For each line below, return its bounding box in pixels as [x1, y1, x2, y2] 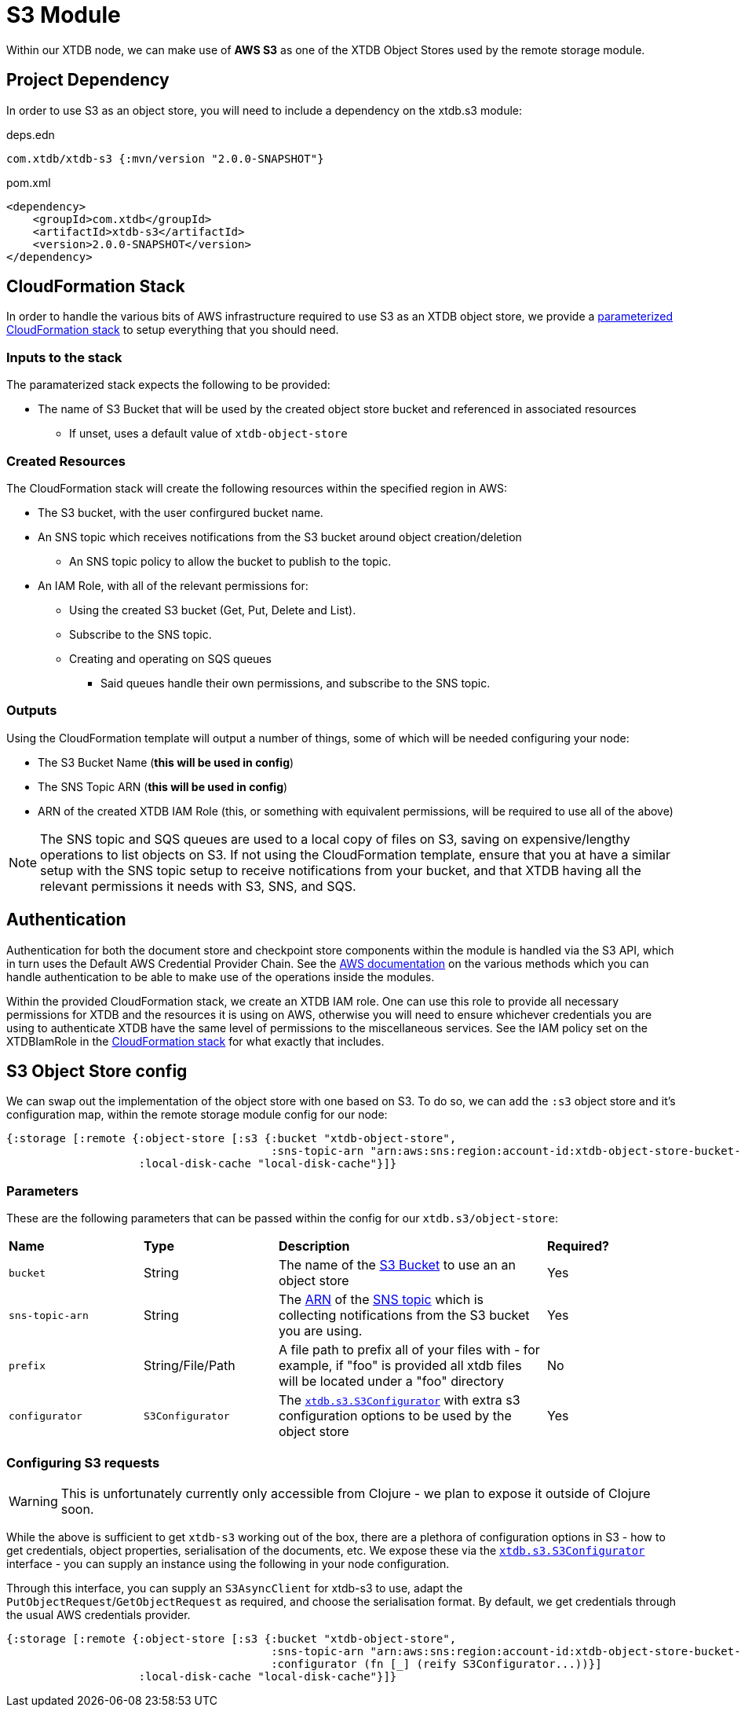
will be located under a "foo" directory [279, 1373, 504, 1390]
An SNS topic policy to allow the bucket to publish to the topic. [69, 554, 392, 568]
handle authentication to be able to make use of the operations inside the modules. [6, 969, 435, 984]
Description [279, 1238, 350, 1255]
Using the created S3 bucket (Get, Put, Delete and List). [69, 603, 356, 617]
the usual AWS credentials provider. [6, 1607, 191, 1621]
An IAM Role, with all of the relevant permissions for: [38, 578, 308, 592]
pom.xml [6, 175, 51, 189]
